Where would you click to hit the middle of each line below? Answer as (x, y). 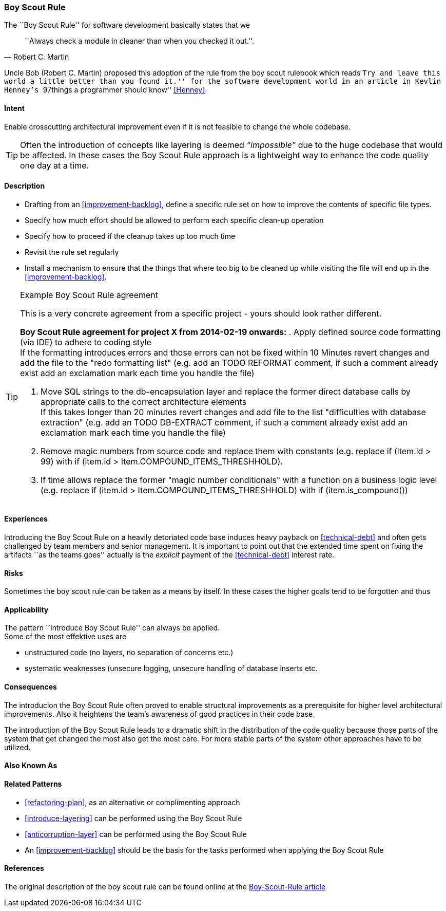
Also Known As (31, 766)
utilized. (17, 747)
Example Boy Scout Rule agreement (89, 295)
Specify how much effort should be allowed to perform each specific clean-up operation (174, 220)
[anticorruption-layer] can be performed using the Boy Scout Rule (136, 834)
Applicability (26, 609)
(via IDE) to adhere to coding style (86, 342)
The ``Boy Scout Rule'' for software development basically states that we (127, 25)
